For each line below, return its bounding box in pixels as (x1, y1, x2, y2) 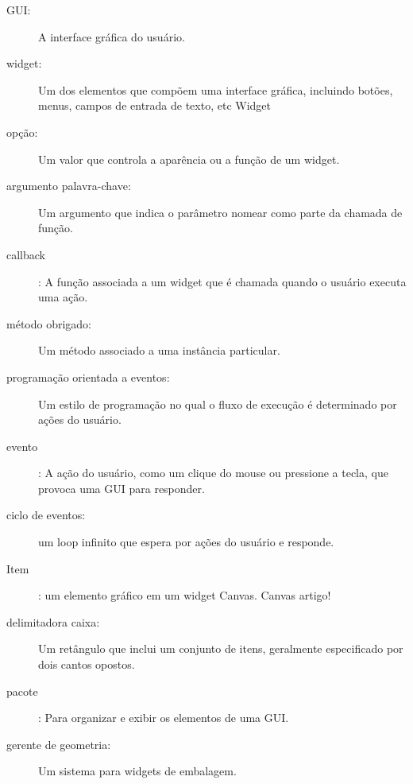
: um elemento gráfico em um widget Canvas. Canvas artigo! (38, 587, 331, 604)
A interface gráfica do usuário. (38, 28, 185, 45)
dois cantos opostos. (38, 656, 135, 673)
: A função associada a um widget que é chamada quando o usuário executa (38, 273, 407, 289)
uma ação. (38, 289, 88, 305)
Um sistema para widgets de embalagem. (38, 763, 237, 779)
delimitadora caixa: (6, 613, 100, 630)
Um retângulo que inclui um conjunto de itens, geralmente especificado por (38, 640, 403, 657)
